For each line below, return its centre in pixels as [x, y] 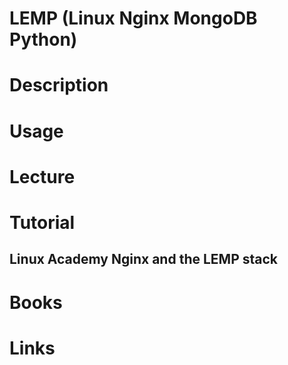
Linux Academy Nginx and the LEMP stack [144, 259]
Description [59, 85]
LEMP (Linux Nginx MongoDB [133, 18]
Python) [43, 39]
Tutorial [42, 222]
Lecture [42, 176]
